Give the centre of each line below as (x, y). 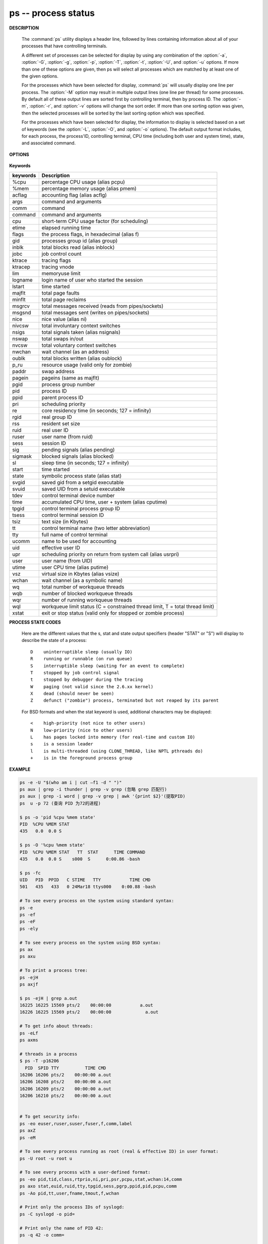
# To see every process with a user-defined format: (85, 1172)
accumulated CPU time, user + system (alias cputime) (104, 502)
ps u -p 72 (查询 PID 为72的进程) (60, 803)
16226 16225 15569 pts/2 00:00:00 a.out (89, 1012)
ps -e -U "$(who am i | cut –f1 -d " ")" (71, 782)
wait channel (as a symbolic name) (82, 580)
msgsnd (22, 312)
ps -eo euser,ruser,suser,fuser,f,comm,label (76, 1124)
